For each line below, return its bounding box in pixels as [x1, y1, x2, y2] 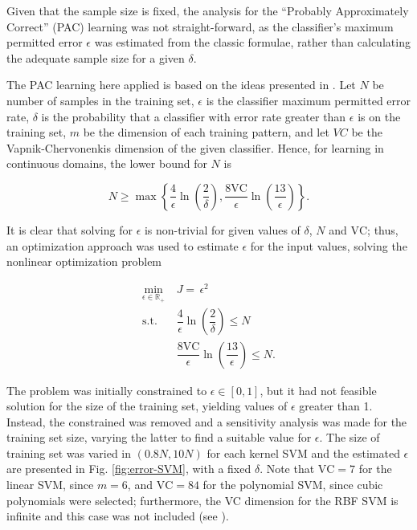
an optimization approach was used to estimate [6, 237, 239, 254]
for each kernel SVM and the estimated [206, 444, 400, 461]
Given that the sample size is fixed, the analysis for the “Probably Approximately [6, 2, 409, 18]
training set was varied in [6, 444, 132, 461]
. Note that [260, 460, 315, 477]
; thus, [367, 221, 399, 238]
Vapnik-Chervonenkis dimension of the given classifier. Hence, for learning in [6, 139, 384, 156]
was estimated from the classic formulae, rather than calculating [94, 34, 411, 51]
